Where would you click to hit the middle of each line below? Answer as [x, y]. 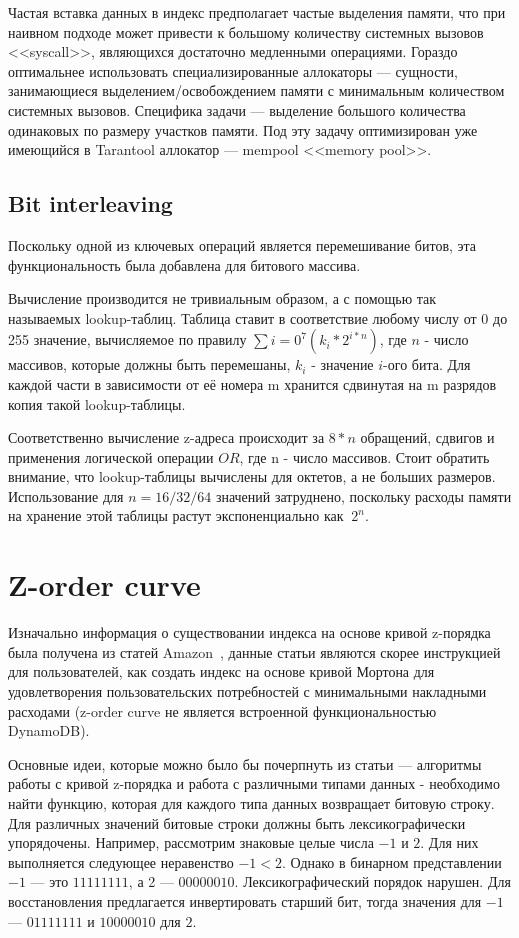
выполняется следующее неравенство [121, 861]
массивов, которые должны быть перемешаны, [149, 364]
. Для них [449, 842]
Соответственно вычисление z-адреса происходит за [166, 437]
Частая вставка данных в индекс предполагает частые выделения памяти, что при [257, 12]
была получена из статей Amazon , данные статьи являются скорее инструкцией [254, 651]
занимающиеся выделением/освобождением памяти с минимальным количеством [256, 90]
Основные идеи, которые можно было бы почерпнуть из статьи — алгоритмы [245, 763]
